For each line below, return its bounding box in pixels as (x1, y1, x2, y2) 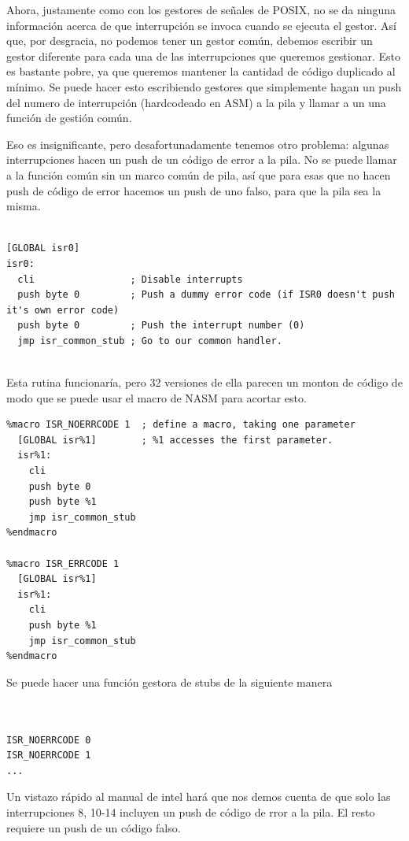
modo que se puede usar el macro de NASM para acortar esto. (6, 389, 307, 406)
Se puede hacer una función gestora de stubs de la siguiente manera (6, 673, 333, 690)
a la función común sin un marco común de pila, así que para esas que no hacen (6, 166, 391, 183)
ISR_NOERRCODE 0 (6, 734, 91, 746)
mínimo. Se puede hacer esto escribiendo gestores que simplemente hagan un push (6, 78, 402, 94)
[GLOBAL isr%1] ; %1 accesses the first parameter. (17, 434, 333, 446)
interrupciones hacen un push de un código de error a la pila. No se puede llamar (6, 151, 397, 168)
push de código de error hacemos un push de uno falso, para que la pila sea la (6, 182, 381, 198)
